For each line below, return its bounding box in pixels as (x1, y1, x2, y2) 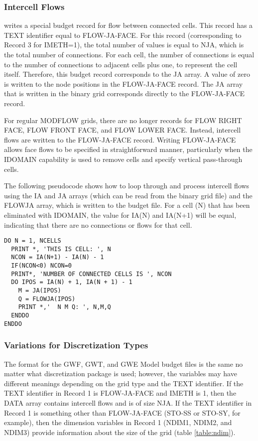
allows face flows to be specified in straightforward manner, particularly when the (4, 144, 253, 154)
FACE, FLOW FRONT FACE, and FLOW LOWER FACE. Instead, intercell (4, 125, 241, 135)
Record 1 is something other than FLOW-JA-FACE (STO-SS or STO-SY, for (4, 407, 241, 418)
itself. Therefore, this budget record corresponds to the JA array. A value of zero (4, 69, 250, 79)
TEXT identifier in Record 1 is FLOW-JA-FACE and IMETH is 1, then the (4, 388, 237, 398)
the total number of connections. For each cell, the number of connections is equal (4, 49, 255, 59)
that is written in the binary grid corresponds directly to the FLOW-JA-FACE (4, 88, 245, 99)
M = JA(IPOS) (18, 287, 61, 294)
